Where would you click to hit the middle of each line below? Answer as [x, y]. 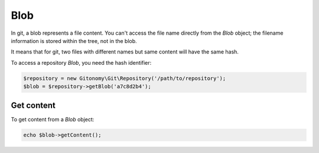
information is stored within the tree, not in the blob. [74, 41]
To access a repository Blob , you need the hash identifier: [81, 62]
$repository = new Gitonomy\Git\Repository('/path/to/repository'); [125, 78]
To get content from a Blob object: [53, 119]
